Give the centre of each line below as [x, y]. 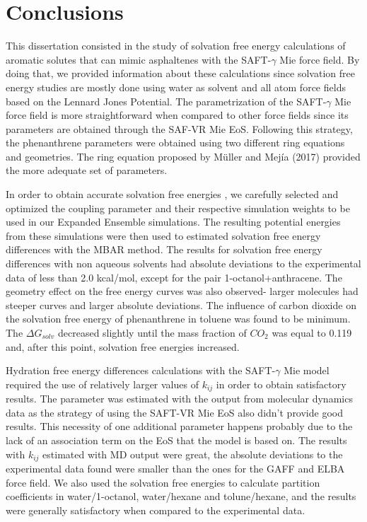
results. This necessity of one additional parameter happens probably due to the [179, 426]
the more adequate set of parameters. [87, 170]
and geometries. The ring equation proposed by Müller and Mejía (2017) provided [183, 156]
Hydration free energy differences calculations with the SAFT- [141, 370]
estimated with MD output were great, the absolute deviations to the [193, 454]
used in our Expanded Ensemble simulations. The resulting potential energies [173, 222]
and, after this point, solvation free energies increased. [123, 346]
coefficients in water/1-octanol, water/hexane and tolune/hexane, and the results [181, 496]
